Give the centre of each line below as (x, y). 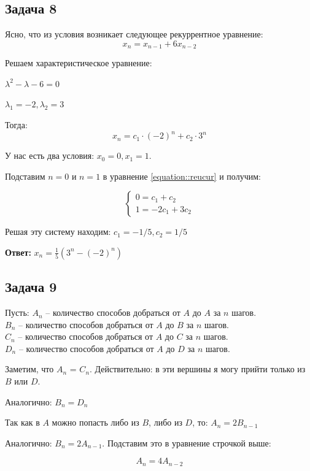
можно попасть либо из (95, 422)
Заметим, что (29, 369)
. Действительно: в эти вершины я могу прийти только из (198, 369)
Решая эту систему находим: (58, 232)
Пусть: (17, 312)
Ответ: (18, 252)
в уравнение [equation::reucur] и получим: (182, 176)
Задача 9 (31, 287)
